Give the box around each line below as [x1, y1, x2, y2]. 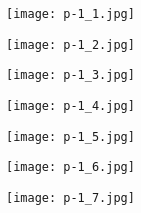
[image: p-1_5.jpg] [6, 129, 135, 144]
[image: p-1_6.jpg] [6, 160, 135, 175]
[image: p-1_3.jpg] [6, 68, 135, 83]
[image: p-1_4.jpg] [6, 98, 135, 113]
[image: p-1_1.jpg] [6, 7, 135, 21]
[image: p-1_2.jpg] [6, 37, 135, 52]
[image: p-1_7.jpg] [6, 190, 135, 205]
